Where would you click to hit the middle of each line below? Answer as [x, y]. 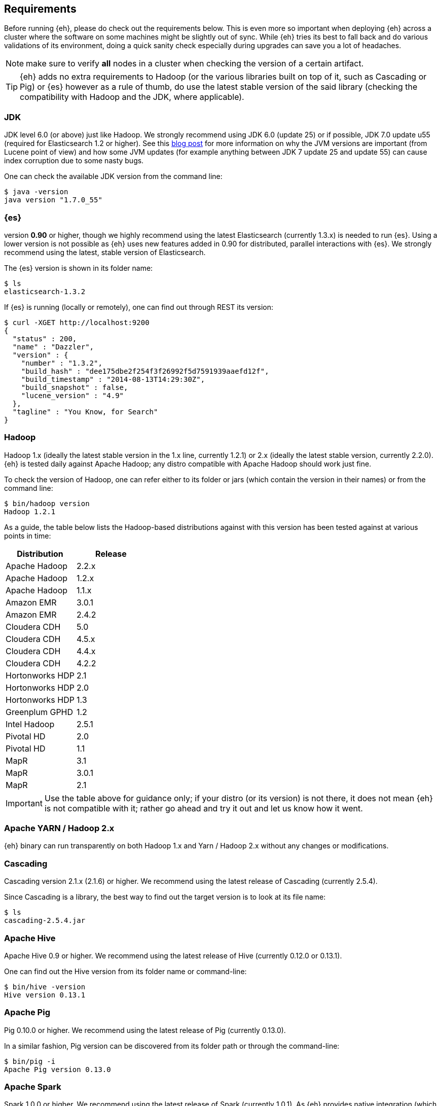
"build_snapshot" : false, [75, 387]
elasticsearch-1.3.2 [45, 291]
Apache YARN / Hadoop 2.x [59, 828]
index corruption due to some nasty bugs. [74, 161]
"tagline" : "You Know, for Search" [85, 412]
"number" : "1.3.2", [62, 363]
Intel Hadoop [30, 724]
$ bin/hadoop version [47, 503]
